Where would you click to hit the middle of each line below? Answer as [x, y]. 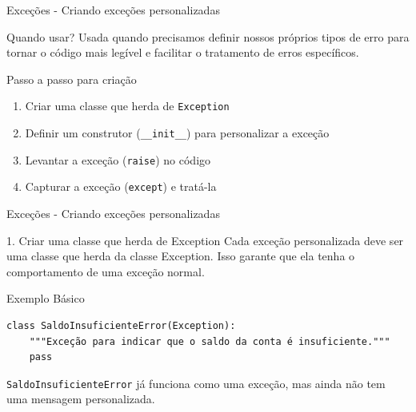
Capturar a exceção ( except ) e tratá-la [121, 186]
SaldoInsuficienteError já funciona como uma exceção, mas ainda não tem [196, 383]
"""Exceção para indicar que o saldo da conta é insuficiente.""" [210, 341]
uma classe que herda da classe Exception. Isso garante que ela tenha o [181, 256]
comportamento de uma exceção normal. [106, 271]
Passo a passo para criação [72, 79]
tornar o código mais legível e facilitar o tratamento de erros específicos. [183, 52]
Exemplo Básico [46, 298]
